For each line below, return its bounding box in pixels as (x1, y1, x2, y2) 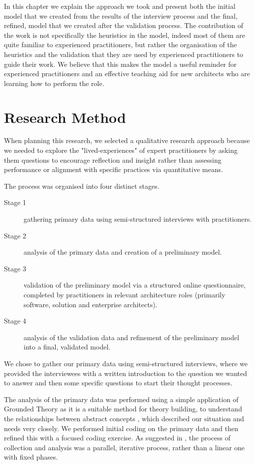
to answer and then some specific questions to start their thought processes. (4, 378, 232, 388)
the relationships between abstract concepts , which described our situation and (4, 413, 244, 423)
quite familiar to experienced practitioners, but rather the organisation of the (4, 39, 237, 50)
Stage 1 (4, 197, 27, 207)
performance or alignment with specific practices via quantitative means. (4, 164, 223, 174)
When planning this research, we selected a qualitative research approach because (4, 135, 250, 145)
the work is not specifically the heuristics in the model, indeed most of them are (4, 29, 245, 40)
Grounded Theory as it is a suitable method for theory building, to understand (4, 404, 242, 414)
